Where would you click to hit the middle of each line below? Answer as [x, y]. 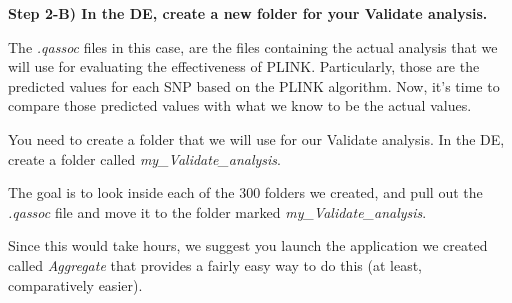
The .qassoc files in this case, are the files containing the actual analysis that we [253, 46]
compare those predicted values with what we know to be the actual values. [240, 105]
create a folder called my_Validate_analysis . [144, 158]
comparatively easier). [75, 284]
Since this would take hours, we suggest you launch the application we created [248, 245]
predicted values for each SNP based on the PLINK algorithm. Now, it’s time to [254, 85]
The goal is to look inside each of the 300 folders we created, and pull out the [245, 192]
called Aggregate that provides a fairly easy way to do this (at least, [215, 264]
